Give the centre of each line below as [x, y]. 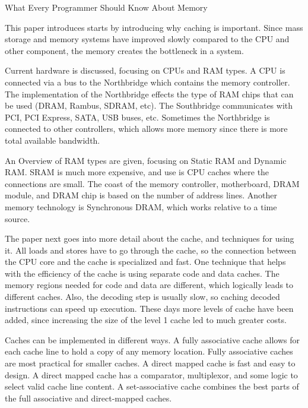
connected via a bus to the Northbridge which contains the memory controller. [147, 82]
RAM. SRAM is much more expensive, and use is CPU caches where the [137, 172]
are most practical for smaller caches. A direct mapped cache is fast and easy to [150, 363]
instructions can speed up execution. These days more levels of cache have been [149, 308]
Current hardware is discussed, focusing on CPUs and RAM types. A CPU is [145, 70]
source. [18, 218]
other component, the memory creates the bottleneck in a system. [124, 50]
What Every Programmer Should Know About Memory [106, 7]
